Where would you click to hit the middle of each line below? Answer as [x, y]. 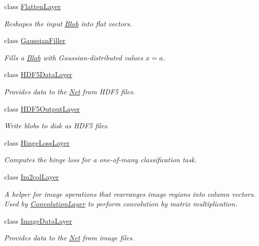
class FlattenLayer [33, 6]
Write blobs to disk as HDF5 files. [57, 126]
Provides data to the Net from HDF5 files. [70, 91]
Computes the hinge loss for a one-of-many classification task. [101, 160]
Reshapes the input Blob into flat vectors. [68, 23]
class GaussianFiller [35, 40]
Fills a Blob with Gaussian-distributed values [74, 57]
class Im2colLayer [31, 176]
